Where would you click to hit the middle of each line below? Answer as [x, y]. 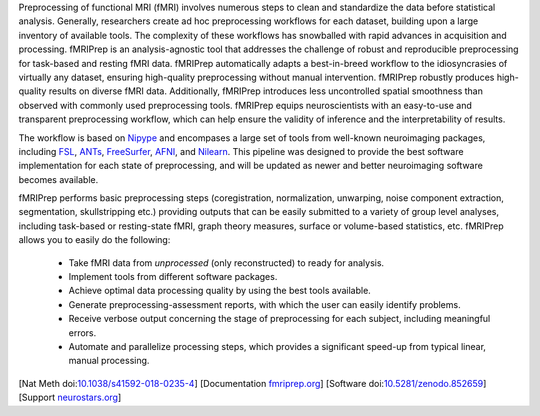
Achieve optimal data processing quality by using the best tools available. [220, 291]
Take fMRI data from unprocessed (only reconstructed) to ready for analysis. [226, 262]
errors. [82, 332]
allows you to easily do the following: [94, 240]
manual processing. [109, 361]
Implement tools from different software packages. [173, 277]
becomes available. [58, 179]
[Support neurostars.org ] [70, 397]
